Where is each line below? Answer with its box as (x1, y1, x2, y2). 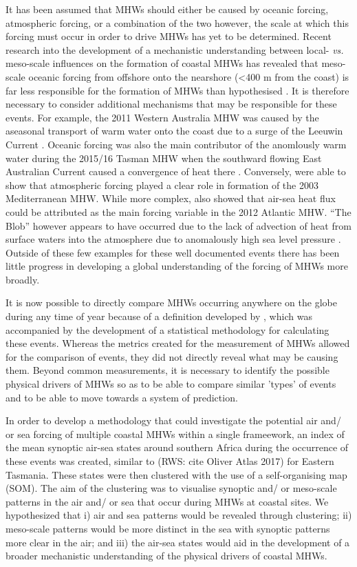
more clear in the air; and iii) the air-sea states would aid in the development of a (6, 535, 350, 549)
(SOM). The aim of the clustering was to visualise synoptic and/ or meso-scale (6, 481, 337, 495)
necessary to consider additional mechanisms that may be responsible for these (6, 97, 337, 111)
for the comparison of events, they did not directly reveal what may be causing (6, 349, 338, 364)
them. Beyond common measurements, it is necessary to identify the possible (6, 363, 329, 377)
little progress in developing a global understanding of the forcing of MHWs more (6, 259, 348, 273)
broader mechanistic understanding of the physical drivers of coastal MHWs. (6, 548, 327, 563)
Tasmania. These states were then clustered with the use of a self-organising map (6, 467, 347, 481)
